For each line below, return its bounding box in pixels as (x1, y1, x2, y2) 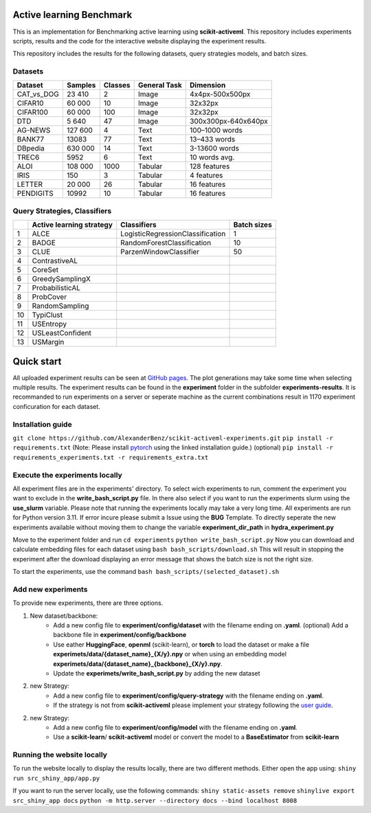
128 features (190, 162, 230, 171)
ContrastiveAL (32, 256, 78, 266)
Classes (103, 80, 131, 90)
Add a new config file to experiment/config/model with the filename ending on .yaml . (53, 723, 298, 731)
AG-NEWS (16, 126, 51, 135)
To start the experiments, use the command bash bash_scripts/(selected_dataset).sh (12, 568, 280, 576)
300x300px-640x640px (190, 117, 268, 126)
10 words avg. (190, 153, 235, 162)
